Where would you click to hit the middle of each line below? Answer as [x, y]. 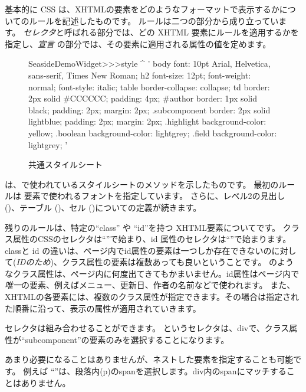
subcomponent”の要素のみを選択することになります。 [127, 339]
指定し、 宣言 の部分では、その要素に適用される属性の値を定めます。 [138, 43]
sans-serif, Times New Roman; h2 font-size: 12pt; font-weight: [140, 75]
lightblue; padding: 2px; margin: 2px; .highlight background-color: [147, 121]
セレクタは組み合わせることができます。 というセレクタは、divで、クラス [147, 328]
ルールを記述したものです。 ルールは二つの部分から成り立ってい [154, 20]
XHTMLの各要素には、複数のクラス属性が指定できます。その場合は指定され [152, 297]
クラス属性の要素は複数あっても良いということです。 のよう [178, 262]
